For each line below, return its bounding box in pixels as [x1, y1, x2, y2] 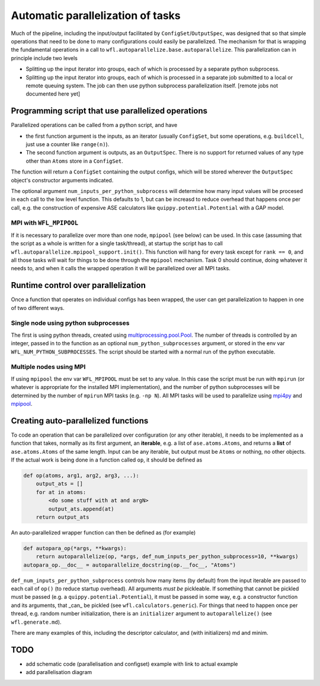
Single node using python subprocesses [11, 319, 130, 327]
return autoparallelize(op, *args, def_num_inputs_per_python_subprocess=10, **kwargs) [36, 553, 299, 560]
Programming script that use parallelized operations [11, 106, 207, 116]
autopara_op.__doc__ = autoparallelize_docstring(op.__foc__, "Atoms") [23, 561, 236, 568]
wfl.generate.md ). [11, 618, 62, 625]
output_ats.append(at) [48, 505, 115, 512]
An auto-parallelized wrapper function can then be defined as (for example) [11, 529, 196, 536]
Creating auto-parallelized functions [11, 416, 149, 426]
